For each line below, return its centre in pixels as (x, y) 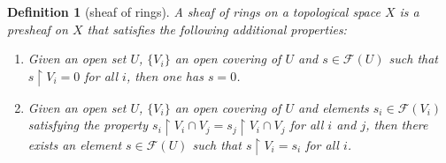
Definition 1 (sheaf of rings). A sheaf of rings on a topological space (194, 11)
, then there (397, 125)
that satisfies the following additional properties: (217, 29)
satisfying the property (88, 125)
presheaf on (38, 29)
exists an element (75, 144)
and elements (333, 107)
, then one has (165, 75)
